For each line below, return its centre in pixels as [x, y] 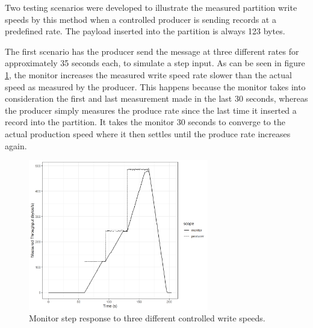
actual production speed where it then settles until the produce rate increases [148, 133]
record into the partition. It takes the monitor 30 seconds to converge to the [145, 122]
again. [16, 145]
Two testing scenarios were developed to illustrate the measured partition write [151, 7]
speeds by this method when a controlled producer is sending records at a [141, 19]
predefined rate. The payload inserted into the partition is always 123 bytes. [145, 31]
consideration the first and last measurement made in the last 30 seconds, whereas [156, 98]
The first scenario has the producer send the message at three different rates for [152, 51]
